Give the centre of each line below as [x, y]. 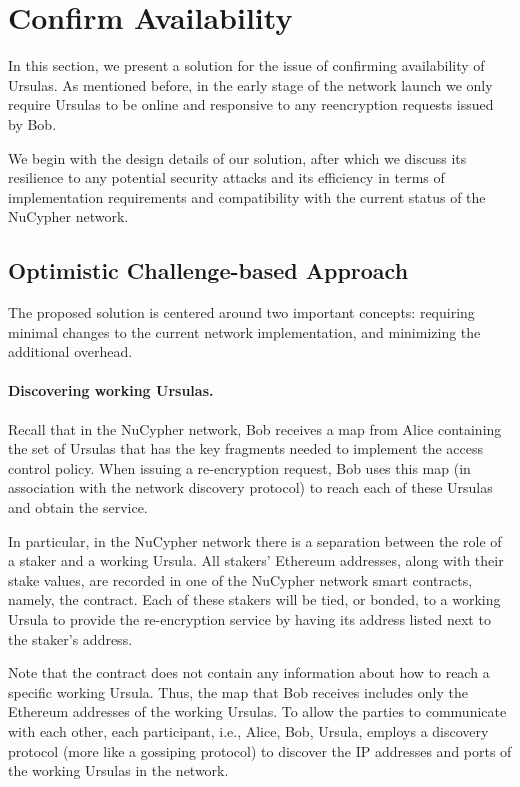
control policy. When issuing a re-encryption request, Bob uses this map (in [239, 467]
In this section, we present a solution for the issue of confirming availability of [246, 65]
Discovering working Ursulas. [111, 390]
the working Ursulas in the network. [118, 770]
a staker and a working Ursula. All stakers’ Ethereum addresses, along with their [256, 560]
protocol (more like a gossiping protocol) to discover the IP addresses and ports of [260, 750]
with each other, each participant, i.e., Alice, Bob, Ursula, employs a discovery [248, 730]
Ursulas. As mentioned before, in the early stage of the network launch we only [250, 84]
